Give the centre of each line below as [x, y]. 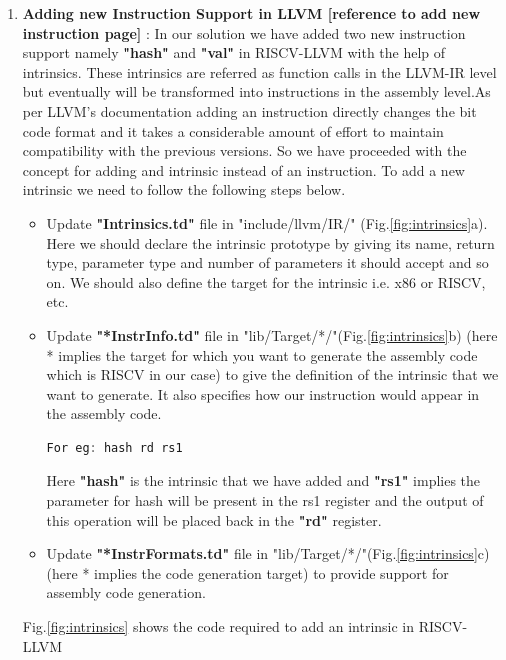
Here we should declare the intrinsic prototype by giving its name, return [270, 242]
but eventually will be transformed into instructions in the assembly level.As [256, 91]
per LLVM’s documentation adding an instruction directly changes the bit [249, 110]
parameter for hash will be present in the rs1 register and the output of [265, 500]
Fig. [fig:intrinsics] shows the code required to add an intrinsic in [218, 626]
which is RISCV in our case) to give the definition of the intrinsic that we [272, 374]
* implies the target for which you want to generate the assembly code [262, 354]
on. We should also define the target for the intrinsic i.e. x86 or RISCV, [266, 281]
